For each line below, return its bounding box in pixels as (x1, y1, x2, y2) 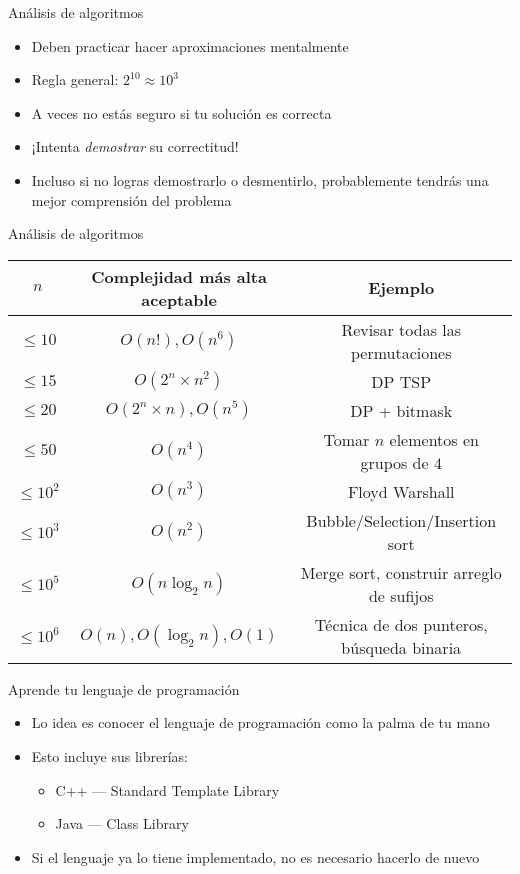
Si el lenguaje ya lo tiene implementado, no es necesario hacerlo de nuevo (31, 846, 480, 867)
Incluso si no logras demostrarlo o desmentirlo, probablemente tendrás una (31, 169, 489, 190)
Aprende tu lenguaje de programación (8, 678, 240, 699)
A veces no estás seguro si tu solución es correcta (31, 102, 332, 123)
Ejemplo (368, 276, 435, 300)
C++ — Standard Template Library (55, 779, 280, 800)
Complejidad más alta (91, 264, 267, 288)
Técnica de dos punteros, (314, 612, 488, 636)
